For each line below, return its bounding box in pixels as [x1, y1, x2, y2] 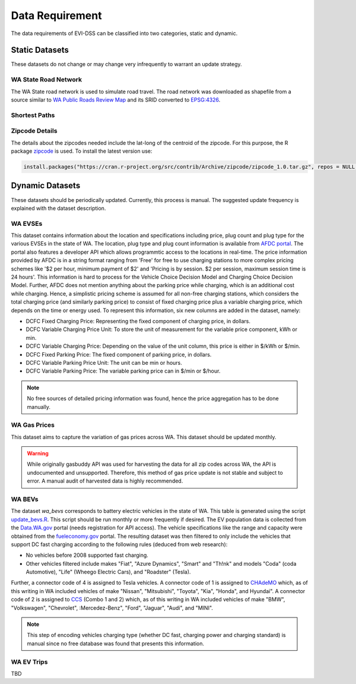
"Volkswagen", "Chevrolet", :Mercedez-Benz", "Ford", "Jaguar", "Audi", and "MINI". [11, 604, 214, 611]
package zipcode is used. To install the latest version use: [11, 147, 152, 155]
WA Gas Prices [11, 421, 55, 429]
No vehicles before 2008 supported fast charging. [26, 551, 148, 559]
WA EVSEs [11, 219, 43, 228]
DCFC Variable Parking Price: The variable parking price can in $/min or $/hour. [26, 367, 221, 374]
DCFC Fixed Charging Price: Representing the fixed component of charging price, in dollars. [26, 318, 251, 324]
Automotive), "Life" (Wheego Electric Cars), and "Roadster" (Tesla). [26, 568, 191, 576]
